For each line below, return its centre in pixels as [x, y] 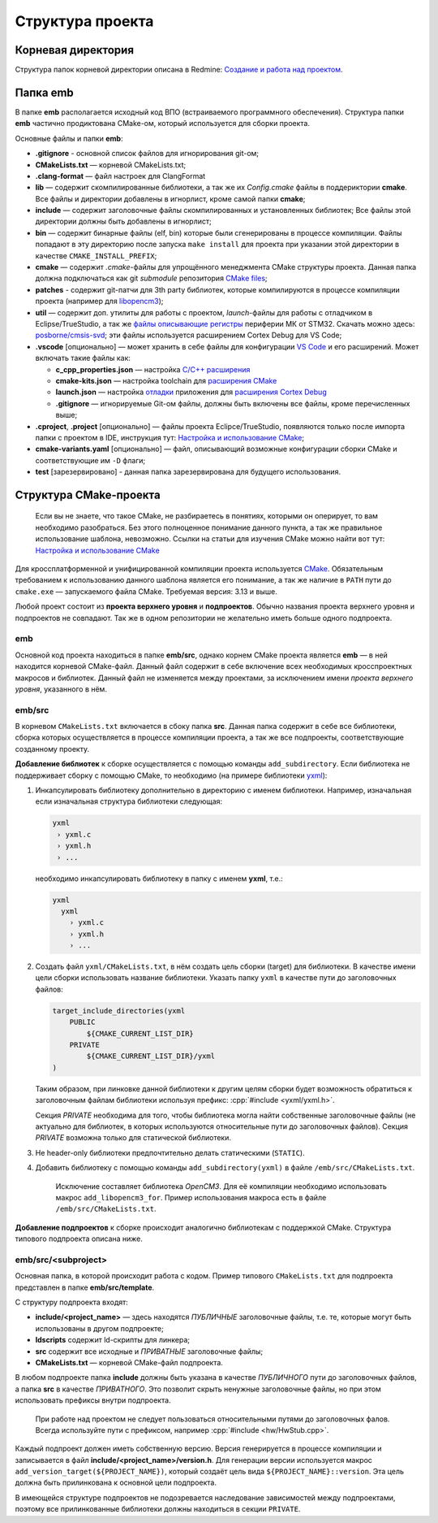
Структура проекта [84, 21]
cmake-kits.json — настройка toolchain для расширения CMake [166, 380]
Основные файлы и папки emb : [69, 138]
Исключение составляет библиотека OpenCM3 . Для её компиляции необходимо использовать [221, 1186]
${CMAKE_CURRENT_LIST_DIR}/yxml [150, 1056]
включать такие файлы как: [83, 358]
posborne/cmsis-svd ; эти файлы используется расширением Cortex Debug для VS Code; [189, 335]
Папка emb [45, 92]
